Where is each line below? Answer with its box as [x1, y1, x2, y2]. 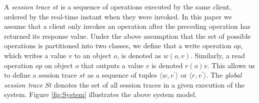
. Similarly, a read [190, 50, 245, 60]
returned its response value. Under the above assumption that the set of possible [4, 30, 251, 41]
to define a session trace [4, 70, 77, 80]
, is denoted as [117, 50, 161, 60]
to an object [74, 50, 111, 60]
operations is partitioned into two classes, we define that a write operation [4, 40, 231, 51]
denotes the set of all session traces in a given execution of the [54, 79, 245, 90]
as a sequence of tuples [87, 70, 157, 80]
